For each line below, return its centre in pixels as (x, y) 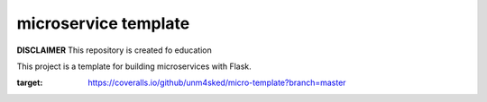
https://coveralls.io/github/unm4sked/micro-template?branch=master (217, 83)
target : (30, 83)
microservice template (103, 23)
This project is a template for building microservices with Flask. (134, 66)
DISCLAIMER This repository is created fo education (114, 50)
